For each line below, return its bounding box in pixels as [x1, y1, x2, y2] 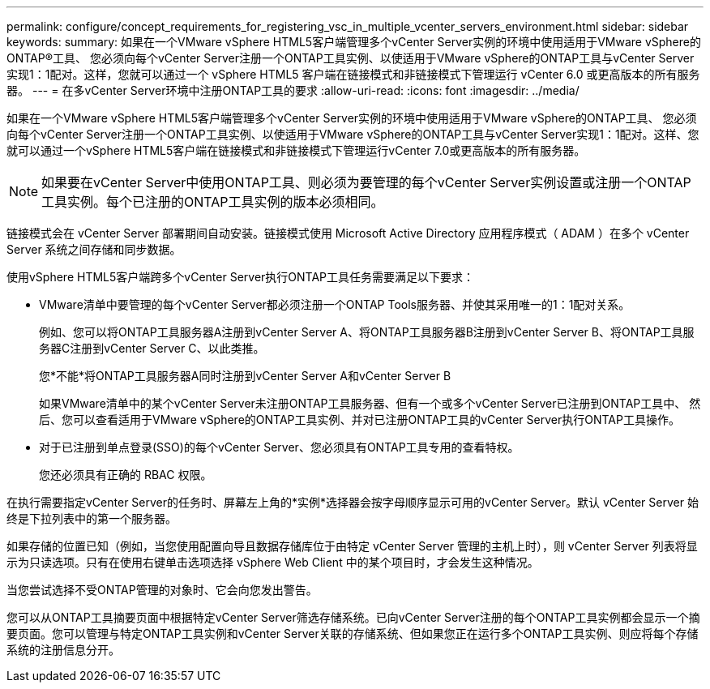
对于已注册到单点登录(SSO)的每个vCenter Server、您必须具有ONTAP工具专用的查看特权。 [39, 440, 520, 454]
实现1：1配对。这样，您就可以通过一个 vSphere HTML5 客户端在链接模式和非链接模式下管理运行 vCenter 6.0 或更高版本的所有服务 [6, 67, 700, 81]
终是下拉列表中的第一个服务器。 [6, 511, 177, 525]
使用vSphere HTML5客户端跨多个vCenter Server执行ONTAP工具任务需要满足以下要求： [6, 270, 475, 284]
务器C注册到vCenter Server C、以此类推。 [39, 341, 265, 355]
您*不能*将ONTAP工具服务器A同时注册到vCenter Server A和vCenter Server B [39, 369, 451, 383]
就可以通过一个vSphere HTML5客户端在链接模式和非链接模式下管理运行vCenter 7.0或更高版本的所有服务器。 [6, 143, 586, 157]
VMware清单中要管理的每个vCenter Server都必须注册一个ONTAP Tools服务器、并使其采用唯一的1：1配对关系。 [39, 297, 631, 311]
